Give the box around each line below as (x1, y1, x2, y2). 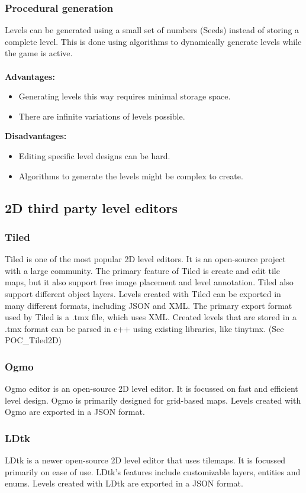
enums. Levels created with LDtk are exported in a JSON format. (5, 477, 243, 489)
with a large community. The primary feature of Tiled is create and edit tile (5, 264, 280, 276)
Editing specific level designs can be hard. (18, 149, 170, 162)
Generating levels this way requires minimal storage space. (18, 90, 231, 102)
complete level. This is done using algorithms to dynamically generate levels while (5, 35, 302, 47)
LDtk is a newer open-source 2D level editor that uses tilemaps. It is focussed (5, 454, 286, 466)
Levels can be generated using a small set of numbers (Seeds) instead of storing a (5, 24, 299, 36)
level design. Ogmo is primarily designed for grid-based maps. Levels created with (5, 394, 301, 406)
